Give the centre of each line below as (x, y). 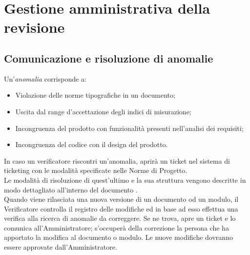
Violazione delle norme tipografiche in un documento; (95, 95)
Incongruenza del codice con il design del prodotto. (92, 144)
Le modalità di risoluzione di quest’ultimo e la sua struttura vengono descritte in (125, 180)
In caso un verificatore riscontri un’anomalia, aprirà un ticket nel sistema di (117, 160)
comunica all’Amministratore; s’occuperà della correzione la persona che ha (116, 227)
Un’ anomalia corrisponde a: (45, 78)
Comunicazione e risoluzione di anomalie (109, 58)
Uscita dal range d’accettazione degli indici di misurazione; (103, 111)
